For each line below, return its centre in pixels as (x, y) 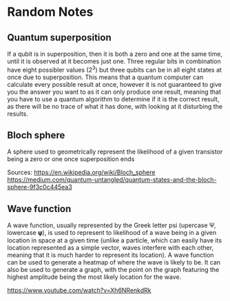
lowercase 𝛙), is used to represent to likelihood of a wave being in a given (112, 233)
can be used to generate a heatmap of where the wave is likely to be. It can (114, 262)
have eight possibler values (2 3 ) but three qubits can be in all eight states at (115, 69)
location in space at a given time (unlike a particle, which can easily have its (115, 240)
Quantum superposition (59, 38)
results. (18, 114)
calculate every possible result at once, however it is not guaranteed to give (114, 84)
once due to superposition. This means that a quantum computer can (105, 77)
